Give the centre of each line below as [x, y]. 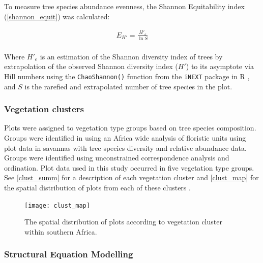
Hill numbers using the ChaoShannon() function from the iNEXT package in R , [127, 76]
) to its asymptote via [220, 66]
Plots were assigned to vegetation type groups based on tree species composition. [130, 128]
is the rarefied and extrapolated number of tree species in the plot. [128, 86]
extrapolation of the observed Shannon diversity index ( [91, 66]
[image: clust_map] [57, 205]
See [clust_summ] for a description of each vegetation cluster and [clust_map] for [131, 177]
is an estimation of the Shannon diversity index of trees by [131, 56]
